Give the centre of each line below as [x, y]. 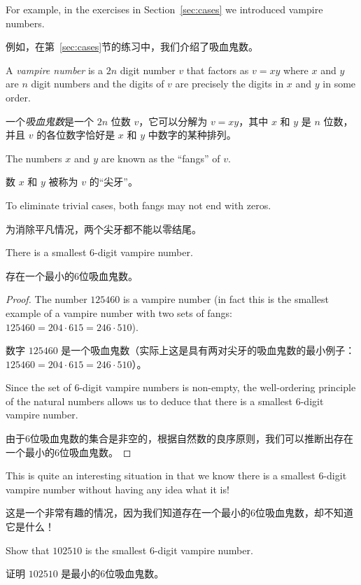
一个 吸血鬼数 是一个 [50, 121]
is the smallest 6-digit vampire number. [169, 550]
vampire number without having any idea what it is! [118, 489]
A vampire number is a [54, 70]
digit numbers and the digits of [98, 84]
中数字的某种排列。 [192, 135]
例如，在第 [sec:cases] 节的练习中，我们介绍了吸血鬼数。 [132, 47]
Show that [28, 550]
